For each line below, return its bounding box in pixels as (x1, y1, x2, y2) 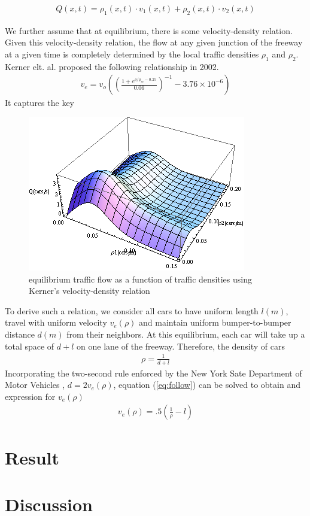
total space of (5, 339, 54, 352)
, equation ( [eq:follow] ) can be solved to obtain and (113, 378, 300, 391)
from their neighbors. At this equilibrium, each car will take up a (66, 328, 305, 340)
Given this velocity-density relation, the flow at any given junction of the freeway (5, 36, 303, 48)
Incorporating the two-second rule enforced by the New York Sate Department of (5, 366, 302, 379)
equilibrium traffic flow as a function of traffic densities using (29, 272, 252, 285)
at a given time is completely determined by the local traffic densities (5, 48, 259, 60)
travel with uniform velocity (5, 316, 107, 329)
